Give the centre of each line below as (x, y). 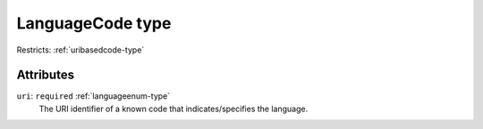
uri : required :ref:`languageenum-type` (93, 96)
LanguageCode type (94, 23)
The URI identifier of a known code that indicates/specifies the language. (174, 109)
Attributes (46, 75)
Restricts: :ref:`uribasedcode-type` (80, 50)
